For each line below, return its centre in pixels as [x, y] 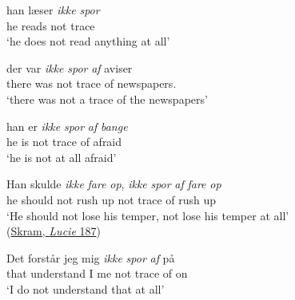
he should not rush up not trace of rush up [112, 199]
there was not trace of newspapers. [92, 83]
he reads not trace [51, 25]
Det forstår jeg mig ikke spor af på [91, 257]
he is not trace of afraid [64, 142]
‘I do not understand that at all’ [86, 288]
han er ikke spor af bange [67, 126]
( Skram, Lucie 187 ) [54, 231]
